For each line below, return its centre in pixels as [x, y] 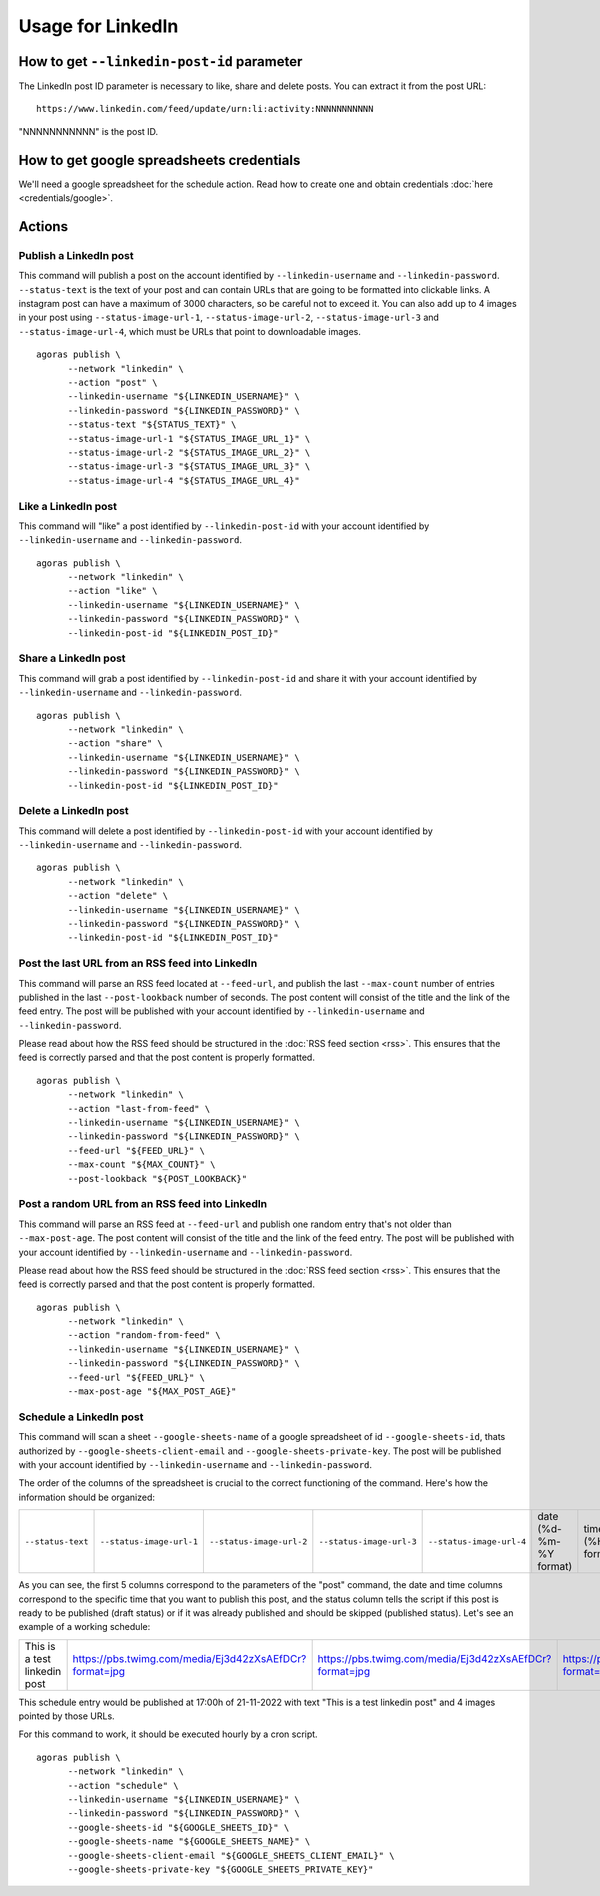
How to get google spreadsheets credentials [159, 160]
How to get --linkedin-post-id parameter [160, 61]
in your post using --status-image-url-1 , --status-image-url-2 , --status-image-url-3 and [229, 317]
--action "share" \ [115, 743]
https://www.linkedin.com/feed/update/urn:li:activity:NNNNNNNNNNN [205, 109]
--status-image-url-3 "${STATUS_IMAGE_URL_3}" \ [189, 466]
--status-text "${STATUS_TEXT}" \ [152, 424]
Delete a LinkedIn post [73, 811]
